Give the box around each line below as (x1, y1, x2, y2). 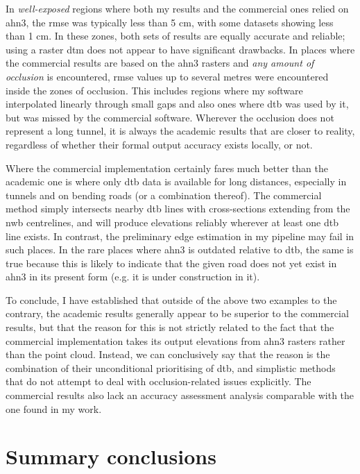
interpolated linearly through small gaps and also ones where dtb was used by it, (6, 96, 349, 111)
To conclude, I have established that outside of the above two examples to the (6, 292, 337, 307)
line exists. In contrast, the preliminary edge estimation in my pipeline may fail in (6, 228, 354, 243)
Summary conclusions (6, 442, 216, 471)
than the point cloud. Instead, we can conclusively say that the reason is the (6, 347, 330, 362)
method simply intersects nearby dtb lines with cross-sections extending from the (6, 201, 350, 216)
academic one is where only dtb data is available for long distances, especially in (6, 174, 347, 189)
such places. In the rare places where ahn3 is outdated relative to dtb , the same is (6, 242, 354, 257)
